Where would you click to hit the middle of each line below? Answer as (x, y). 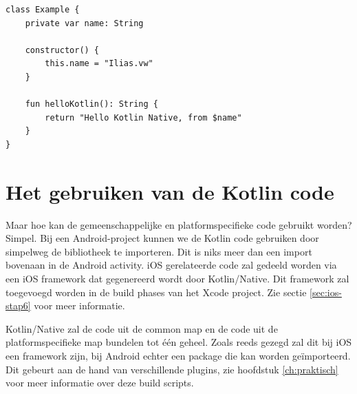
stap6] (18, 305)
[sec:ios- (326, 292)
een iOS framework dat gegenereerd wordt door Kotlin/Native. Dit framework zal (177, 279)
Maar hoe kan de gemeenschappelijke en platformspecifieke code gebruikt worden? (179, 224)
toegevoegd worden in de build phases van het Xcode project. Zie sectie (156, 292)
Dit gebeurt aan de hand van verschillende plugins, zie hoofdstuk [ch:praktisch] (172, 369)
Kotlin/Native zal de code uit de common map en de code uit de (142, 328)
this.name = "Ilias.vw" (99, 64)
